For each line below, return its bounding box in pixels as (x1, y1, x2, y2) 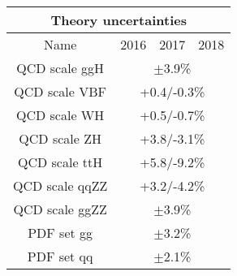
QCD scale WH (16, 106, 105, 124)
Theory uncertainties (50, 11, 187, 29)
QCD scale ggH (16, 58, 105, 77)
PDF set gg (28, 223, 93, 242)
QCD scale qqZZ (13, 176, 108, 195)
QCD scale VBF (14, 82, 106, 101)
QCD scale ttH (18, 153, 103, 171)
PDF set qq (27, 247, 93, 265)
